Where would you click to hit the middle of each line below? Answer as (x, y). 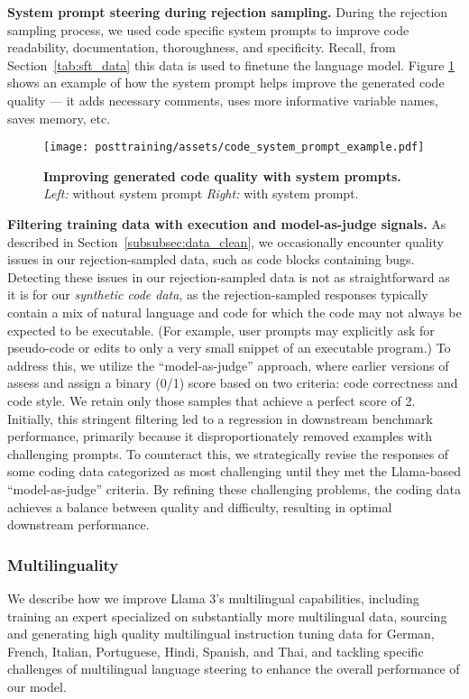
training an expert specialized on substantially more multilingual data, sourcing (227, 616)
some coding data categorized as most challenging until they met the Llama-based (234, 471)
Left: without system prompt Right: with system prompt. (201, 193)
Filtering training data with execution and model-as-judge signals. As (227, 224)
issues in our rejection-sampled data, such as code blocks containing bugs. (211, 259)
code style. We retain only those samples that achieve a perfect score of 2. (212, 400)
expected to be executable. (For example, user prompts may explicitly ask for (221, 330)
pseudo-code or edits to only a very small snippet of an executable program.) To (229, 348)
